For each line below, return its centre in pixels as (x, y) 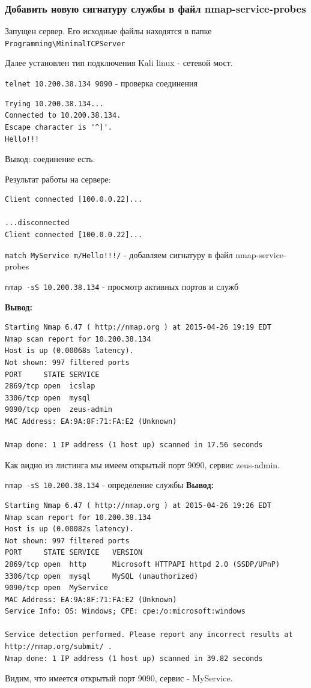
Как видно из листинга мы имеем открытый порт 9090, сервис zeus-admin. (142, 464)
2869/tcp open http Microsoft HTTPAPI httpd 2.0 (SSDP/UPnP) (143, 564)
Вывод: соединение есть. (50, 159)
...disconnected (37, 223)
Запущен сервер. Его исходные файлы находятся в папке (108, 31)
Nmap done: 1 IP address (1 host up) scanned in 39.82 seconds (134, 658)
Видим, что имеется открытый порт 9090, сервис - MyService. (119, 678)
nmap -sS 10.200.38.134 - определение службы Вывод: (109, 485)
